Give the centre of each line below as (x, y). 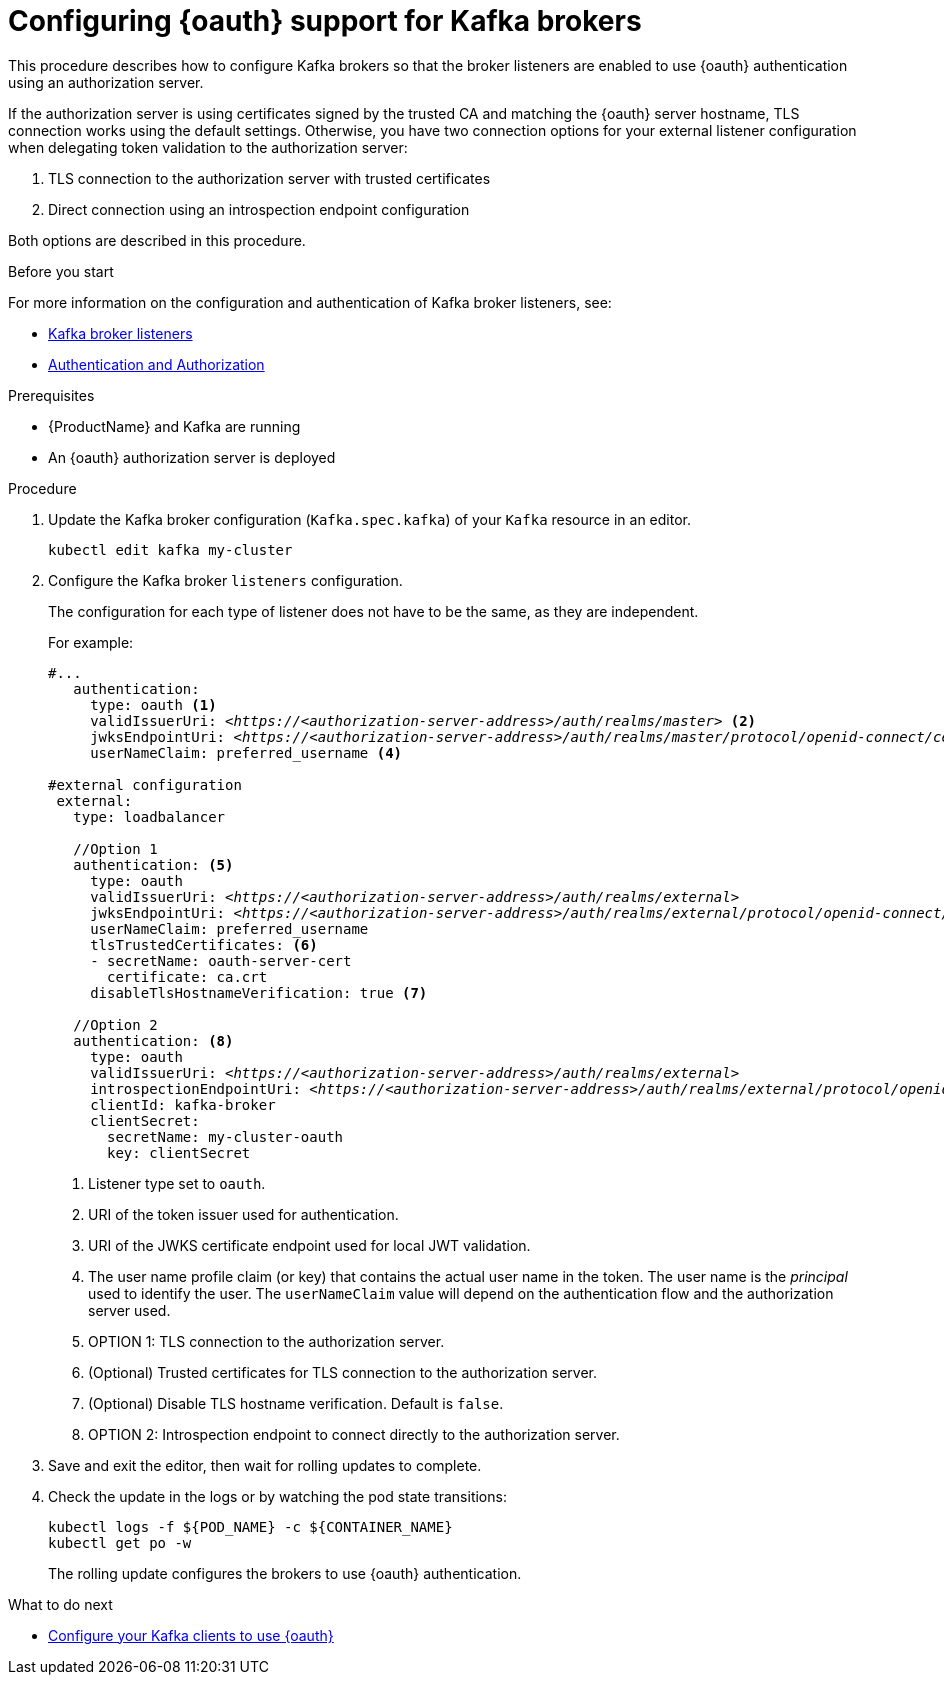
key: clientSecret (179, 1152)
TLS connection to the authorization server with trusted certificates (269, 178)
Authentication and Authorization (156, 364)
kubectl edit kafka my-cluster (170, 549)
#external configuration (145, 784)
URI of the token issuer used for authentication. (243, 1214)
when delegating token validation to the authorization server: (208, 147)
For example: (91, 642)
